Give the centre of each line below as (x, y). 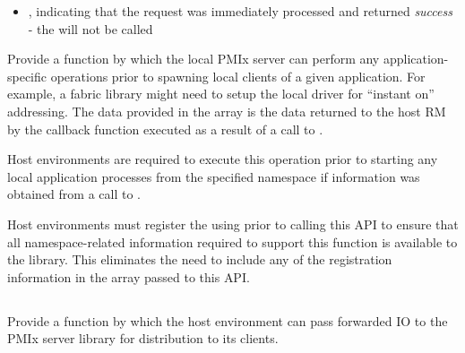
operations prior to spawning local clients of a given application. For (238, 76)
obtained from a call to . (74, 194)
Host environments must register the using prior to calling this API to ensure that (233, 224)
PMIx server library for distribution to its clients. (143, 338)
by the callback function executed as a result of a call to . (165, 129)
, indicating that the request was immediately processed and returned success (240, 11)
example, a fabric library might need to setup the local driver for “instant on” (221, 94)
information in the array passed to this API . (129, 276)
